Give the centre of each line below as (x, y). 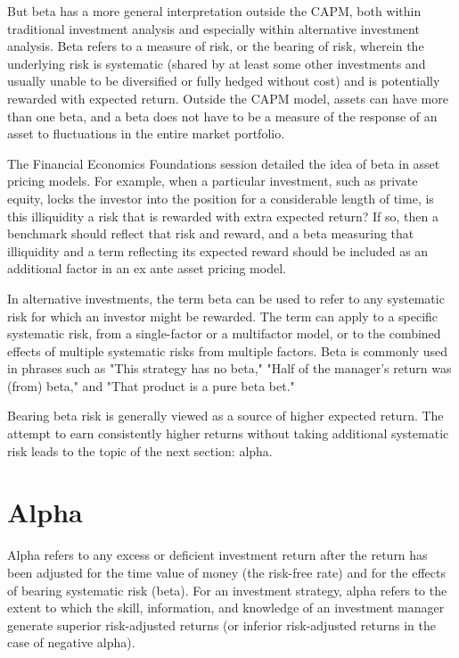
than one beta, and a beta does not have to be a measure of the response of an (222, 116)
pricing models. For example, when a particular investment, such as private (213, 181)
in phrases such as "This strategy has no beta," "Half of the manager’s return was (229, 368)
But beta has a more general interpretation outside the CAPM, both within (214, 11)
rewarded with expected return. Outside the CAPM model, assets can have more (228, 98)
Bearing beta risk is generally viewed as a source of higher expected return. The (225, 416)
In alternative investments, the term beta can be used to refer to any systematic (226, 298)
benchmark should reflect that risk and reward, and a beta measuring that (211, 233)
